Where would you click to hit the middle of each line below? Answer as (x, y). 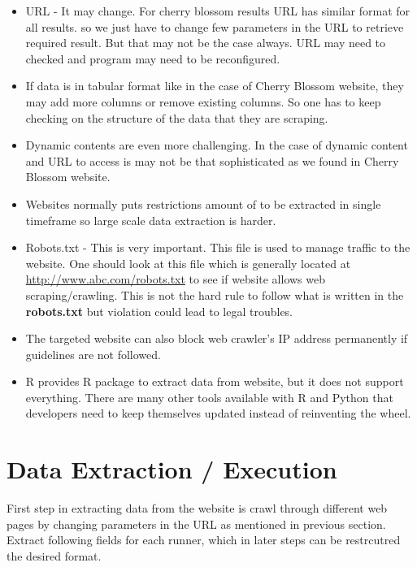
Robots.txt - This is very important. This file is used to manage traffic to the (218, 247)
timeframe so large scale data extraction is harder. (151, 220)
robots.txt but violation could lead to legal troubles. (159, 311)
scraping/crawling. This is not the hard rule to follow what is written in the (215, 294)
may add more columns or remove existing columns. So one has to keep (203, 101)
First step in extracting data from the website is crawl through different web (197, 508)
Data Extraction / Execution (172, 469)
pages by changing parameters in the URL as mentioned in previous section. (196, 524)
